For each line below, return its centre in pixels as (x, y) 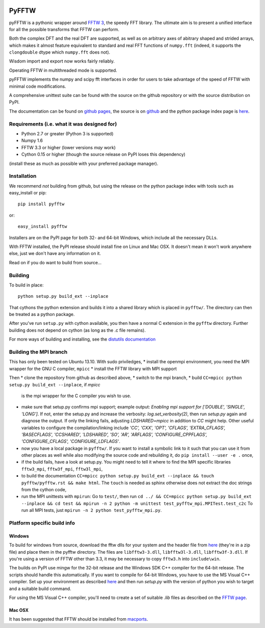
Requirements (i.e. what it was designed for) (63, 124)
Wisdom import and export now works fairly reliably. (62, 61)
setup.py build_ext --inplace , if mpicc (55, 384)
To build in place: (26, 285)
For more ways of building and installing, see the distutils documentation (82, 339)
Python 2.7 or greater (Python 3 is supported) (67, 133)
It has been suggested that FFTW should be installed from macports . (79, 619)
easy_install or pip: (28, 193)
